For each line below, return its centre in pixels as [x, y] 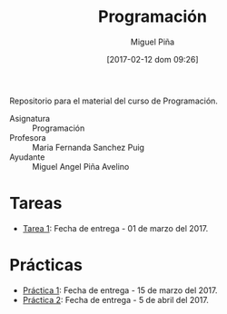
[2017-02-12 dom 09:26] [153, 59]
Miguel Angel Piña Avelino [81, 166]
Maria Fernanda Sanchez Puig [89, 147]
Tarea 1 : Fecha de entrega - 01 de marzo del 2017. [115, 228]
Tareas [36, 204]
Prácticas [46, 265]
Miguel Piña [153, 42]
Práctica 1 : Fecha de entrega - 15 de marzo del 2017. [120, 290]
